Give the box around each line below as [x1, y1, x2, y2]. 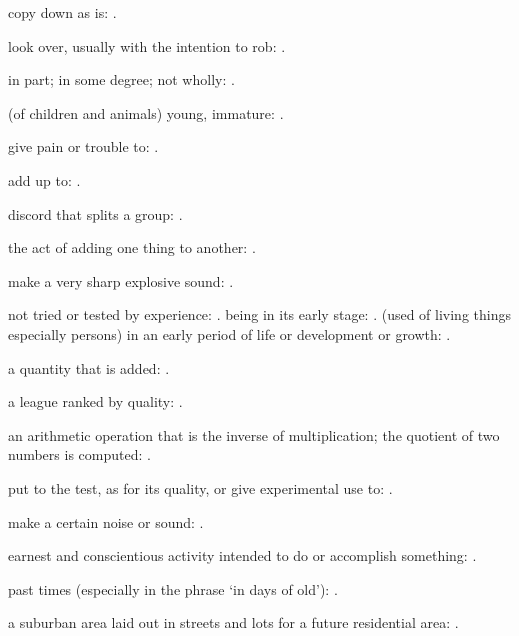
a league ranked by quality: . [8, 391, 183, 412]
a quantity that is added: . [8, 357, 170, 378]
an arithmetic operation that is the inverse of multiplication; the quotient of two [8, 424, 500, 445]
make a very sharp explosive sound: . [8, 270, 234, 291]
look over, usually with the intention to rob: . [8, 35, 286, 56]
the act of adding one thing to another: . [8, 237, 256, 258]
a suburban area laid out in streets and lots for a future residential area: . [8, 612, 459, 633]
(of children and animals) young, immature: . [8, 102, 284, 123]
